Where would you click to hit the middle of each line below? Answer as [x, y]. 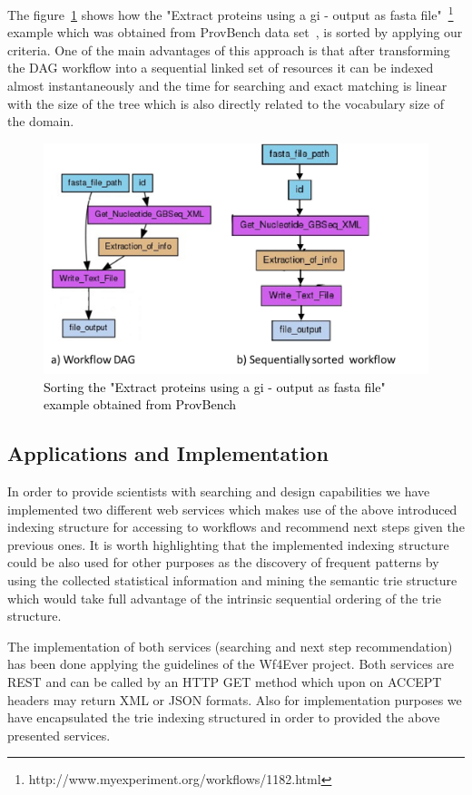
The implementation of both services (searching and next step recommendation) [230, 646]
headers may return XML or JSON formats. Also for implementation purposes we [235, 699]
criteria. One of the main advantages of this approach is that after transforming [229, 49]
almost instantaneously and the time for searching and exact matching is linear [227, 86]
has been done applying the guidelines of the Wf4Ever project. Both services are [231, 664]
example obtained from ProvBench [140, 404]
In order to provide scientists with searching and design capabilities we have [219, 491]
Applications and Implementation [168, 453]
